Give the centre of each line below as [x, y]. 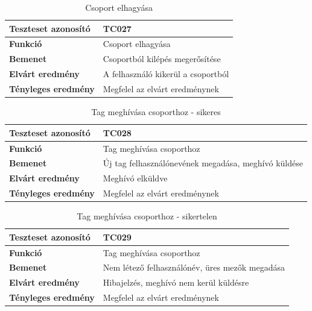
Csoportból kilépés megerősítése [162, 59]
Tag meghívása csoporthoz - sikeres [156, 112]
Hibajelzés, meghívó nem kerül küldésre [176, 282]
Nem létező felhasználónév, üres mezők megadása [194, 267]
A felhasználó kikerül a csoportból [166, 74]
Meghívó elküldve [135, 178]
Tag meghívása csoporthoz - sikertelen [147, 216]
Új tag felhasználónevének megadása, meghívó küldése [203, 163]
